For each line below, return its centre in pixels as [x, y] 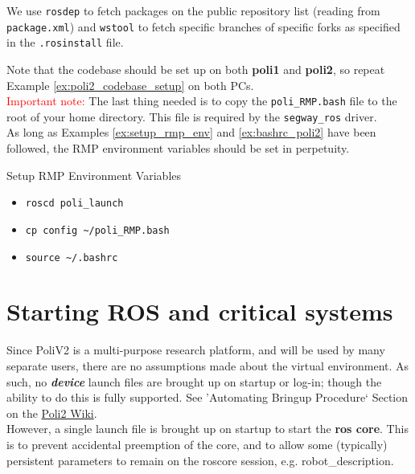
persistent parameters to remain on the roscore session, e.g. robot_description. [200, 460]
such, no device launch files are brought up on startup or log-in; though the [194, 381]
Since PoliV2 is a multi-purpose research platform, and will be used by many [196, 350]
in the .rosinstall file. [65, 42]
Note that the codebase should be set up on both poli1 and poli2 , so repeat [196, 69]
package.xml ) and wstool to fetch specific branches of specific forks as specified [203, 26]
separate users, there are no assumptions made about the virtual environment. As [208, 365]
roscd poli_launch [74, 204]
